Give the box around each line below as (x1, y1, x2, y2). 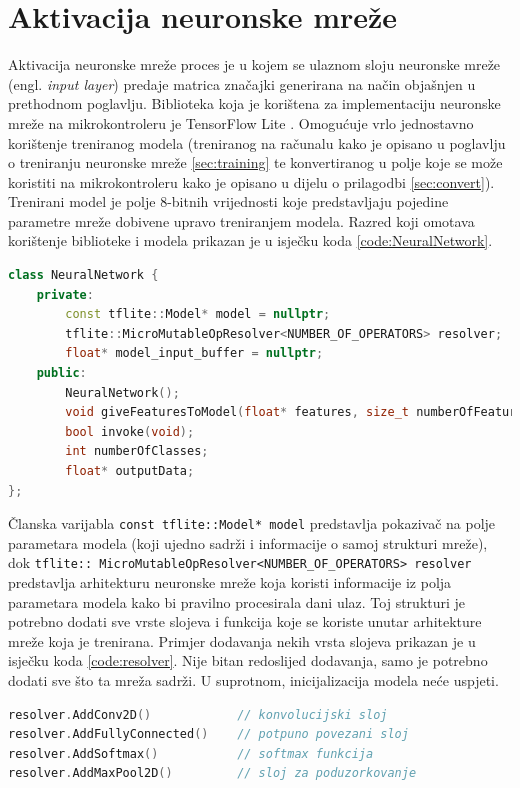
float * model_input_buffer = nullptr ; (65, 346, 324, 361)
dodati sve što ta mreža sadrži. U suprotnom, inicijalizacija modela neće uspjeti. (8, 670, 499, 691)
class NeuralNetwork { (8, 268, 159, 283)
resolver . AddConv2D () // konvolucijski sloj (8, 707, 388, 722)
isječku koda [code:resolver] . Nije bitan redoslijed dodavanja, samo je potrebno (8, 650, 488, 671)
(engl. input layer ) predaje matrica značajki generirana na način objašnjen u (8, 73, 476, 94)
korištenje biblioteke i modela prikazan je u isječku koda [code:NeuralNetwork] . (8, 230, 493, 251)
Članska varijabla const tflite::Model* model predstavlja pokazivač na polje (8, 513, 496, 534)
